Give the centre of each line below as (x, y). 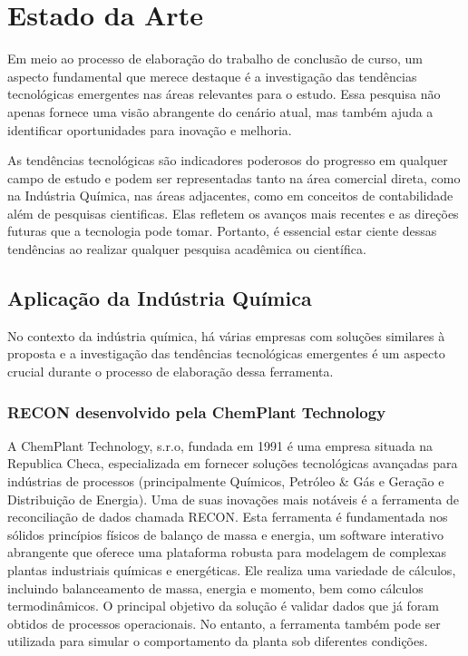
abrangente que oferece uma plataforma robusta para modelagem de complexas (227, 552)
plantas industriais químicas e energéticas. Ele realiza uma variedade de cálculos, (232, 570)
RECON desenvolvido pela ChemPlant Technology (197, 411)
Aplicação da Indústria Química (160, 298)
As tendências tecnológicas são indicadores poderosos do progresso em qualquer (228, 160)
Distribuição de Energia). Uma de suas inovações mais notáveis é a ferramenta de (233, 499)
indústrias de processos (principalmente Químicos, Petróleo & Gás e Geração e (226, 481)
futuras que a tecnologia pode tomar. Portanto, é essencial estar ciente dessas (222, 231)
